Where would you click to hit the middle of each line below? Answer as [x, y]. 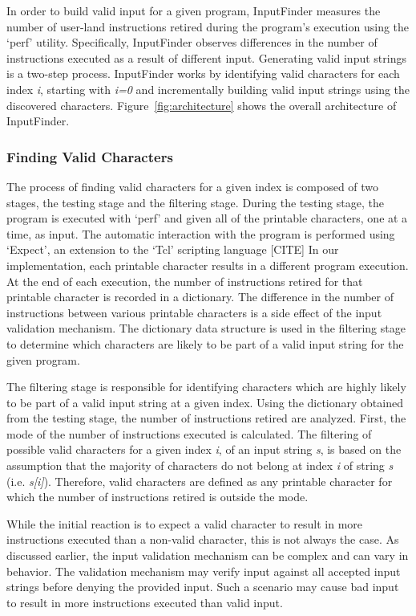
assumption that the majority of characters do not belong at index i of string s [200, 465]
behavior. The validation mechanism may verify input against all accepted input [204, 571]
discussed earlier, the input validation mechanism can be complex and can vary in [208, 555]
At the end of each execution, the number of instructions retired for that [185, 281]
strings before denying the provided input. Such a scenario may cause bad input [203, 587]
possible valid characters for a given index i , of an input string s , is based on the [204, 449]
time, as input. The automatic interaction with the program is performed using [201, 233]
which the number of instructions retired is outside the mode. [158, 497]
